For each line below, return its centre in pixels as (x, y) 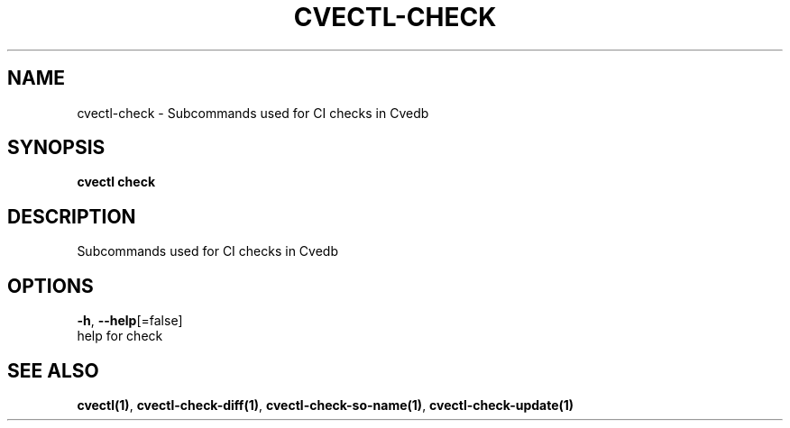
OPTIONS (51, 286)
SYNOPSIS (56, 148)
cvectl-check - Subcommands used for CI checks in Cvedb (253, 113)
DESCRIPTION (72, 216)
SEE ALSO (53, 370)
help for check (120, 336)
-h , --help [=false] (130, 321)
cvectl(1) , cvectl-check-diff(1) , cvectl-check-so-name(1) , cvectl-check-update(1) (326, 405)
